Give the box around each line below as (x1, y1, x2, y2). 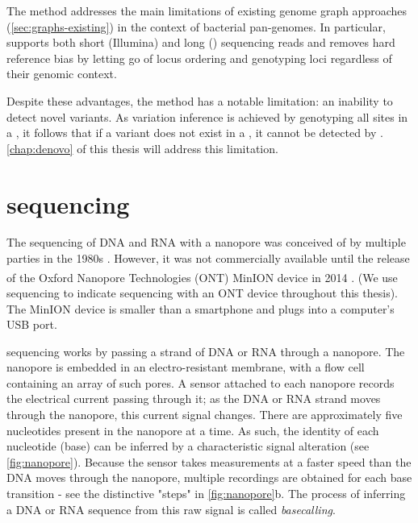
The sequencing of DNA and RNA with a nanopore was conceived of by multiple (6, 234, 406, 251)
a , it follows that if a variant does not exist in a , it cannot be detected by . (6, 124, 383, 141)
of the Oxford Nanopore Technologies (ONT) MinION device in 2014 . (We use (6, 268, 398, 285)
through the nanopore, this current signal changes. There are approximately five (6, 406, 403, 423)
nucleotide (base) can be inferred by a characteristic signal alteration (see (6, 438, 370, 455)
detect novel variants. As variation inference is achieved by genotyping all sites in (6, 108, 408, 125)
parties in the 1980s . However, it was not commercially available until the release (6, 250, 410, 267)
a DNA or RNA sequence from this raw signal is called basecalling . (6, 500, 336, 517)
